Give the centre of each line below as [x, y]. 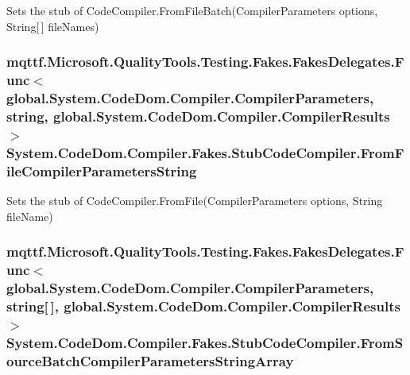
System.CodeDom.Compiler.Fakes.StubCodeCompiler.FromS [205, 342]
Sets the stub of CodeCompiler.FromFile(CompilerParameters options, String [195, 200]
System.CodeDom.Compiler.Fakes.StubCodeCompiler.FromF [205, 152]
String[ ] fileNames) [53, 26]
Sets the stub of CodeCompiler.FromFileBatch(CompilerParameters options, [192, 10]
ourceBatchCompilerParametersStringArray [150, 360]
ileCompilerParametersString [102, 170]
